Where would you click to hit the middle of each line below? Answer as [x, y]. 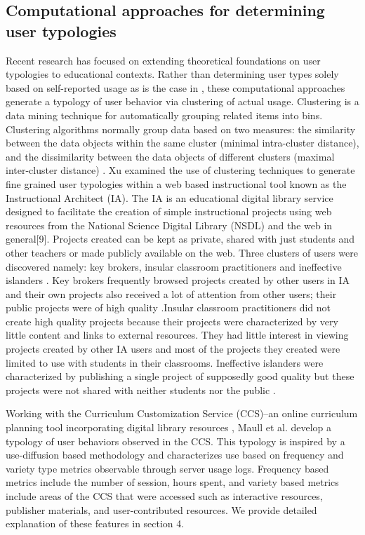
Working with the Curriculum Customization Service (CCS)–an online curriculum [182, 413]
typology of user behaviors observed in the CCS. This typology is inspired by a [175, 441]
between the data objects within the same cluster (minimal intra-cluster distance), [182, 143]
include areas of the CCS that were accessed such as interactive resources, [164, 496]
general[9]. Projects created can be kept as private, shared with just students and [180, 239]
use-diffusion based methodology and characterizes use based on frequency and [175, 455]
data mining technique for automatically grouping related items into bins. [164, 115]
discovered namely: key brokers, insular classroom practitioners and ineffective [174, 266]
